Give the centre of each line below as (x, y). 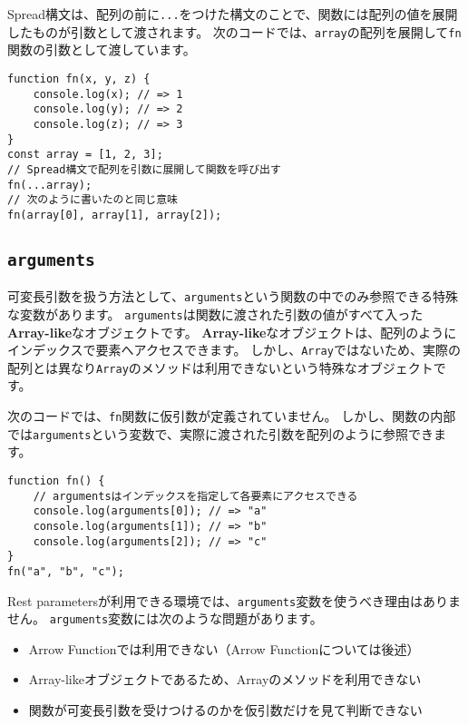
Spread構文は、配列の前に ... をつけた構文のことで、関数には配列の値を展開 (233, 14)
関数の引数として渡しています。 (102, 49)
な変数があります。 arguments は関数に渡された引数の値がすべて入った (215, 314)
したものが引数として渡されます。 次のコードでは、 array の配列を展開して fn (234, 31)
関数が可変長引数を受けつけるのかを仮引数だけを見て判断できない (225, 710)
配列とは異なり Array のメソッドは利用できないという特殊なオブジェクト (220, 367)
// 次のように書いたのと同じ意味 (93, 200)
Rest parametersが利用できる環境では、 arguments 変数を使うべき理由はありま (234, 600)
